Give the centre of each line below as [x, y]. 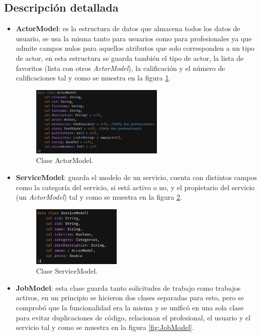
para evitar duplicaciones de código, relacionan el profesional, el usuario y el [133, 317]
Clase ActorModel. [65, 160]
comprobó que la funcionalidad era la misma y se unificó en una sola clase [130, 308]
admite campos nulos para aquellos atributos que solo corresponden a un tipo [135, 48]
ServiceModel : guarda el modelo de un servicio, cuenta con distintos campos [137, 177]
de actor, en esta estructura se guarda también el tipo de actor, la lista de [130, 58]
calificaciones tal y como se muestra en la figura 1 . [93, 78]
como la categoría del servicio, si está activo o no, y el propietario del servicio [135, 187]
